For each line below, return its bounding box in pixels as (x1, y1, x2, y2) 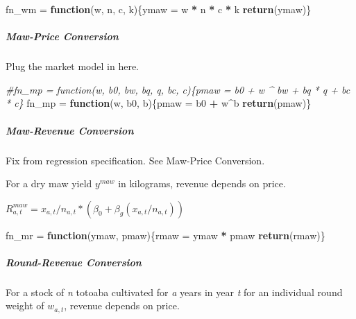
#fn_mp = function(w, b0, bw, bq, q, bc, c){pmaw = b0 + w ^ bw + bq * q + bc (6, 82, 350, 96)
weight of (6, 298, 44, 313)
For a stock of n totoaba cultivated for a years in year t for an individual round (6, 284, 343, 299)
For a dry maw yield (6, 176, 92, 191)
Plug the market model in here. (6, 59, 139, 74)
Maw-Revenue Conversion (6, 123, 134, 137)
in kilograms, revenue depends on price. (118, 176, 286, 191)
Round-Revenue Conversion (6, 255, 142, 269)
